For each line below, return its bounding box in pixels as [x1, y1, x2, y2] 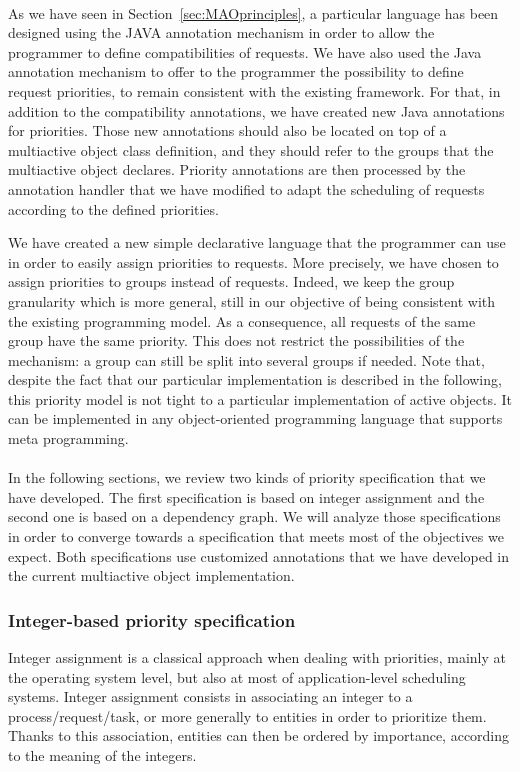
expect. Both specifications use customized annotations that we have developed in [8, 545, 510, 566]
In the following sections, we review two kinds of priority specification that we [8, 467, 486, 488]
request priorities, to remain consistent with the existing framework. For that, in [8, 80, 501, 101]
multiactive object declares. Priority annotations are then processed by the [8, 159, 466, 180]
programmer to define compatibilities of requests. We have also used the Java [8, 41, 482, 62]
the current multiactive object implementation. [8, 565, 295, 586]
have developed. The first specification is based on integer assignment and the [8, 486, 485, 507]
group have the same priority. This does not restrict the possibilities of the [8, 330, 465, 351]
